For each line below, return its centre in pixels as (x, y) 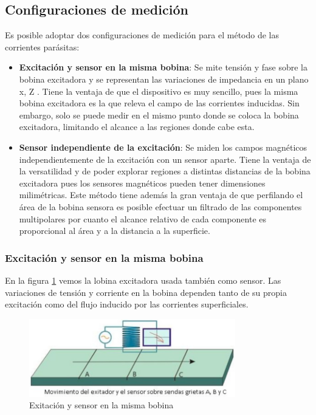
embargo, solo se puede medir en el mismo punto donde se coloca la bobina (159, 115)
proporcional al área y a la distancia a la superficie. (115, 231)
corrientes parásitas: (42, 46)
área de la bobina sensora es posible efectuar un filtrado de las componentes (160, 206)
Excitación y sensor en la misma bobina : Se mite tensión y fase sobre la (163, 67)
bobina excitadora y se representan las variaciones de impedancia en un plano (164, 79)
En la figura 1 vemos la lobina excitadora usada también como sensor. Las (143, 280)
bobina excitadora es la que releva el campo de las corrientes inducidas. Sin (159, 103)
